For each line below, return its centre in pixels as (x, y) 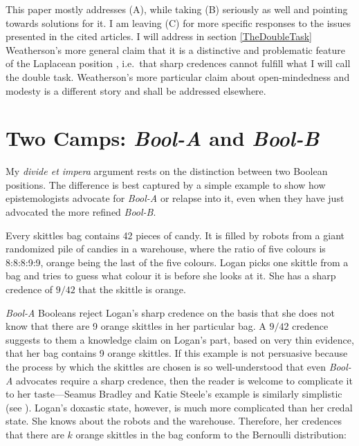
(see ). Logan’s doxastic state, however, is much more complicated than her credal (179, 407)
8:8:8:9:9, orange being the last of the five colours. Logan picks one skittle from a (177, 262)
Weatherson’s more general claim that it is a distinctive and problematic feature (175, 49)
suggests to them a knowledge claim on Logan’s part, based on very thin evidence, (180, 339)
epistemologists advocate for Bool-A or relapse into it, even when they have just (175, 198)
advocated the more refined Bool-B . (81, 212)
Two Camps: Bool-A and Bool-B (163, 138)
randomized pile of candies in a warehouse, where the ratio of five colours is (166, 249)
